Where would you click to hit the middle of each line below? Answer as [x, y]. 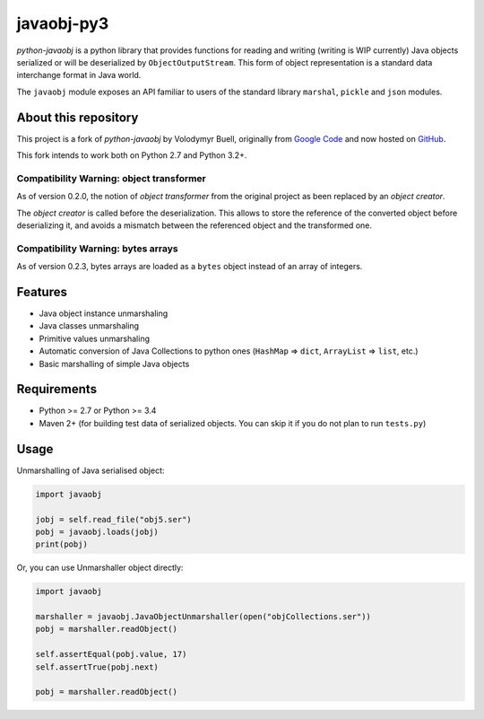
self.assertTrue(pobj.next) [97, 667]
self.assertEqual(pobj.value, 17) [111, 654]
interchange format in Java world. [79, 75]
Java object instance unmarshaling [104, 313]
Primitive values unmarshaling [94, 338]
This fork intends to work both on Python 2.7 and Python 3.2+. [132, 155]
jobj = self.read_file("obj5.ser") [113, 519]
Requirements [57, 389]
